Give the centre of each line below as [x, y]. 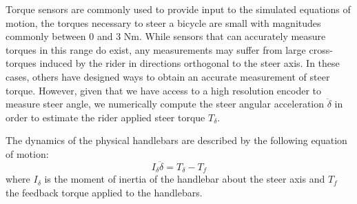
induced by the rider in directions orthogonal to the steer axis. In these [190, 63]
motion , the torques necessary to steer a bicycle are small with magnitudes [163, 22]
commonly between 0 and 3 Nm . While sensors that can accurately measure [166, 36]
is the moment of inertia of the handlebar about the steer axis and [185, 179]
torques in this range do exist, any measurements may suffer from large [156, 49]
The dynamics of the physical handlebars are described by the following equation [176, 140]
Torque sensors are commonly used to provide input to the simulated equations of [178, 9]
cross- [321, 49]
